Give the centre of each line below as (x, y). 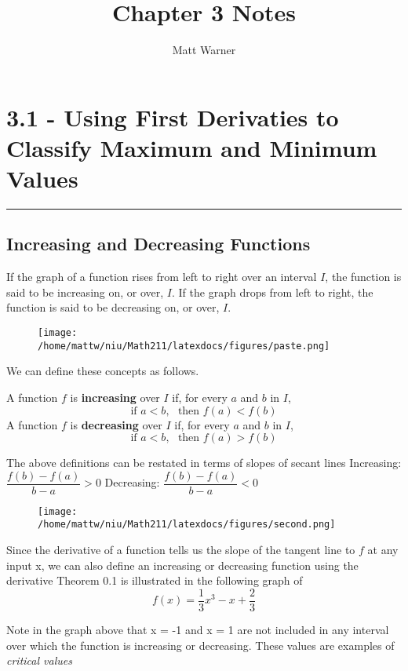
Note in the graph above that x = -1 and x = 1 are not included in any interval (198, 629)
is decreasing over (116, 424)
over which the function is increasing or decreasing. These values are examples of (200, 645)
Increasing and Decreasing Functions (158, 244)
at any (383, 550)
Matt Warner (204, 50)
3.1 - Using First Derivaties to (173, 117)
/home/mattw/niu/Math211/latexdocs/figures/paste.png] (184, 346)
